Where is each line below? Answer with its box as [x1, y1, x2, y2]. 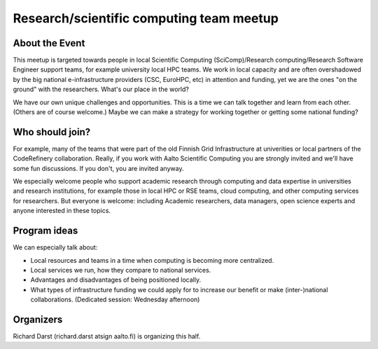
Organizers [13, 313, 63, 325]
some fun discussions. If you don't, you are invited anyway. [13, 164, 184, 172]
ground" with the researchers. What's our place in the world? [13, 85, 189, 94]
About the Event [13, 37, 85, 49]
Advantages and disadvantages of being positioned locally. [30, 275, 202, 284]
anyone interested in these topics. [13, 207, 111, 215]
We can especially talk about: [13, 243, 98, 252]
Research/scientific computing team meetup [13, 11, 279, 26]
